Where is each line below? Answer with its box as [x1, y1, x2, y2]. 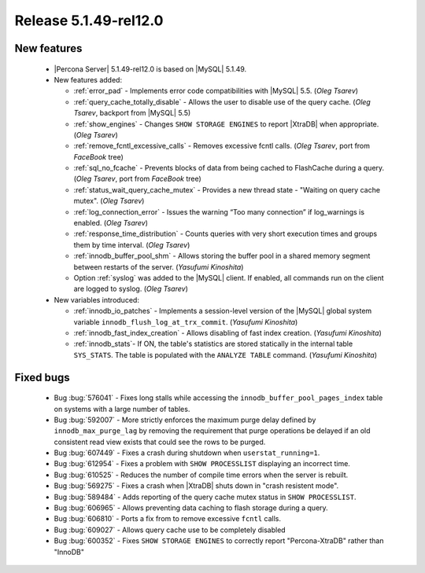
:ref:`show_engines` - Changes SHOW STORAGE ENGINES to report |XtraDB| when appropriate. [73, 119, 379, 129]
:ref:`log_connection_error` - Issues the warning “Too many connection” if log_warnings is [73, 207, 365, 216]
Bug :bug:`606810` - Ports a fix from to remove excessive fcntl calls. [54, 514, 282, 523]
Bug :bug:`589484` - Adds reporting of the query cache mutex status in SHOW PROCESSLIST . [54, 492, 357, 501]
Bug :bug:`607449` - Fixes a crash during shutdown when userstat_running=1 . [54, 448, 320, 457]
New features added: [54, 75, 122, 84]
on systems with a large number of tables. [54, 404, 190, 413]
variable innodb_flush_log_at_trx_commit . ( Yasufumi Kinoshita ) [73, 317, 298, 326]
